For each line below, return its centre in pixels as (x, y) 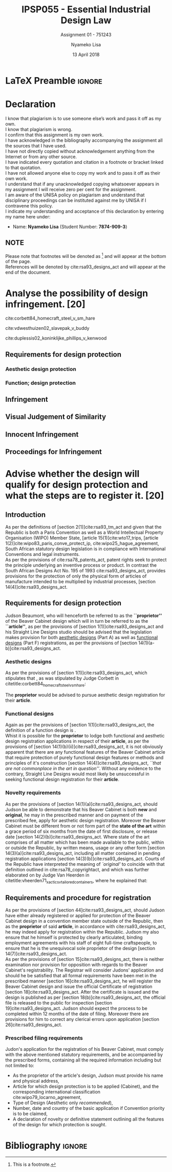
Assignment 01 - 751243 (86, 34)
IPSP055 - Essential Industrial (86, 10)
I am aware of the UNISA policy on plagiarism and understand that (75, 195)
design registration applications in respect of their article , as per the (77, 741)
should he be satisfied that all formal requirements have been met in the (81, 976)
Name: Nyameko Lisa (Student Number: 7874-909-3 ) (70, 227)
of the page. (18, 262)
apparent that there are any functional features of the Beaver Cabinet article (85, 752)
